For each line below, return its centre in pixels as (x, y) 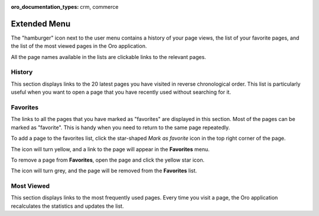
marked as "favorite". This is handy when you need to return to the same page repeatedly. (121, 127)
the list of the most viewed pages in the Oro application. (79, 46)
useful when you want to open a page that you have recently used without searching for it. (121, 92)
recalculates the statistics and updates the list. (67, 206)
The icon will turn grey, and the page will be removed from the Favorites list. (104, 171)
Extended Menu (41, 24)
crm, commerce (99, 7)
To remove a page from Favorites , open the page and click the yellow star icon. (108, 160)
